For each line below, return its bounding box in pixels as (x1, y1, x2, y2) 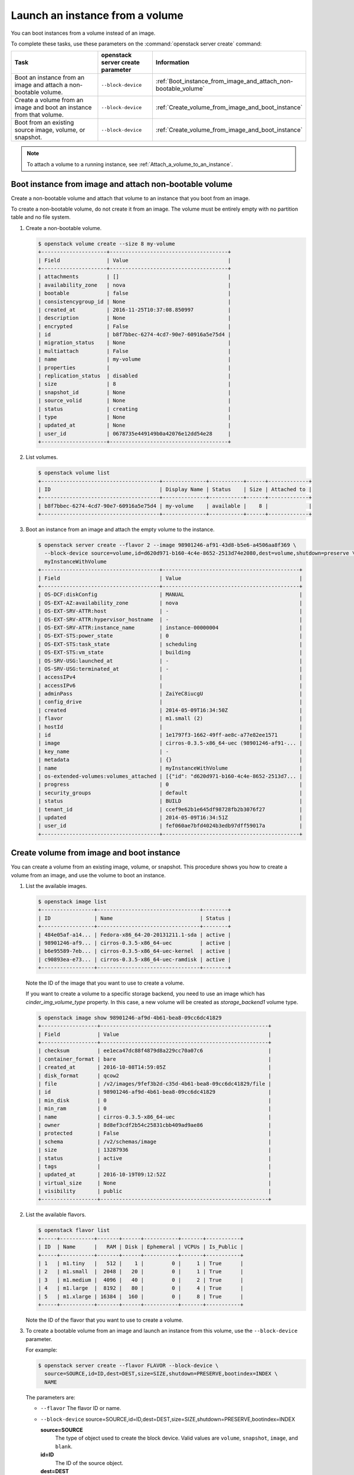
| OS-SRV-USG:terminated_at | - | (38, 666, 303, 672)
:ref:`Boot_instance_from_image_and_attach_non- (155, 77, 293, 86)
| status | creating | (38, 405, 231, 412)
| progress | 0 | (38, 781, 303, 788)
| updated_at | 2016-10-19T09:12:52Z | (38, 1171, 271, 1178)
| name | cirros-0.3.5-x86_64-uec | (38, 1113, 271, 1120)
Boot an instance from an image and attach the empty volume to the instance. (25, 526, 215, 533)
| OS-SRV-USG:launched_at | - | (38, 657, 303, 664)
